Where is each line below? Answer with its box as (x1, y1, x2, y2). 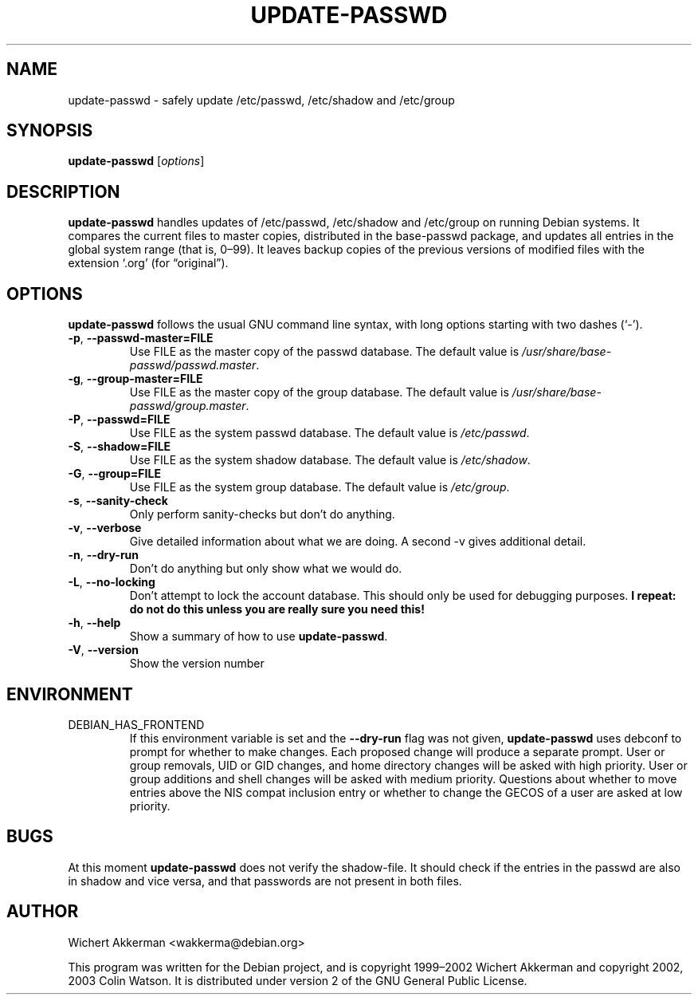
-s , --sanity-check (68, 494, 168, 508)
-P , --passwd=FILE (68, 412, 171, 427)
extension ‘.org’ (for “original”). (68, 256, 229, 270)
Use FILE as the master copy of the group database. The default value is (129, 385, 509, 400)
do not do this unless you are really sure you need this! (129, 602, 425, 617)
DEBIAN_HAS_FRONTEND (68, 717, 205, 731)
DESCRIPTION (6, 181, 120, 202)
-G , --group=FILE (68, 467, 161, 481)
